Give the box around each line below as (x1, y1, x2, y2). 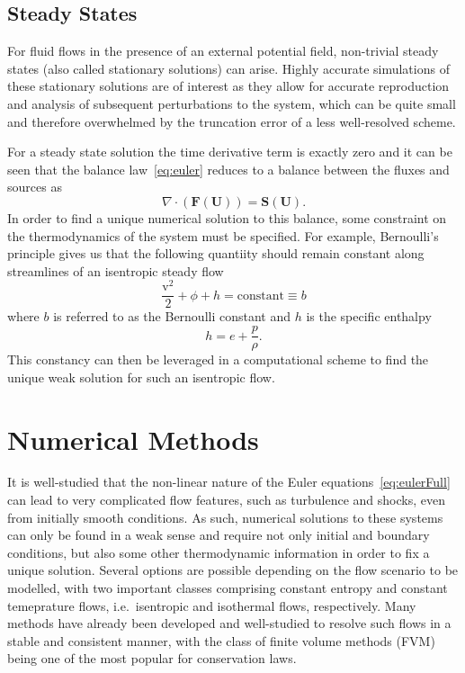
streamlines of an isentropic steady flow (7, 261, 224, 280)
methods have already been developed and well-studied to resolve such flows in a (7, 614, 452, 633)
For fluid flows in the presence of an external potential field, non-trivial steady (7, 41, 439, 60)
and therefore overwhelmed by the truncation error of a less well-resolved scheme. (7, 112, 456, 130)
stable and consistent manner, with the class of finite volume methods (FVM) (7, 631, 435, 650)
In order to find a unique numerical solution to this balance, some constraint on (7, 208, 447, 227)
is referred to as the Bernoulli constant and (53, 307, 291, 326)
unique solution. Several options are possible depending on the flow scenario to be (7, 561, 459, 579)
